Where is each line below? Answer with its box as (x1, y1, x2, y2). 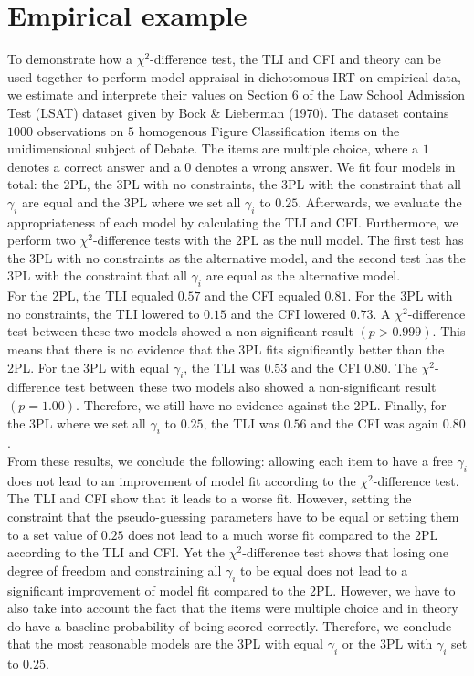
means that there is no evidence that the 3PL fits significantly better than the (7, 340, 445, 359)
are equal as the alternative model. (205, 266, 401, 285)
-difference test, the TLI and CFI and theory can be (150, 49, 441, 69)
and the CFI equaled (205, 286, 321, 305)
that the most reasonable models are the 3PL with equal (7, 634, 324, 653)
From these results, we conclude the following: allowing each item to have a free (7, 451, 453, 470)
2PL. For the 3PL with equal (7, 357, 170, 376)
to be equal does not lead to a (240, 560, 408, 579)
